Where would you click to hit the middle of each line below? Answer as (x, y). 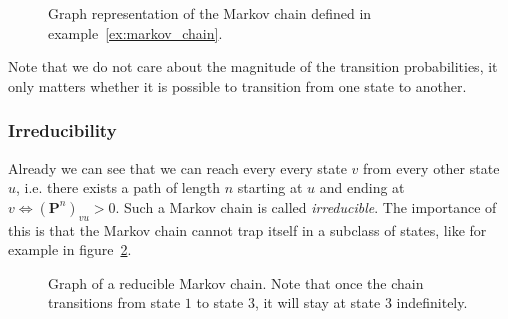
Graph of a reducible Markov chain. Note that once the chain (236, 282)
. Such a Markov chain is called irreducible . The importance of (306, 206)
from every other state (431, 167)
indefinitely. (432, 302)
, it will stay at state (317, 302)
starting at (270, 187)
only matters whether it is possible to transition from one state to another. (237, 85)
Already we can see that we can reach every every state (177, 167)
